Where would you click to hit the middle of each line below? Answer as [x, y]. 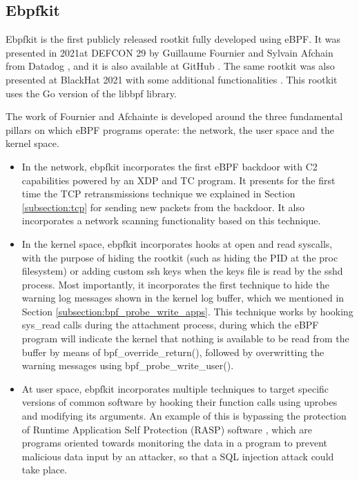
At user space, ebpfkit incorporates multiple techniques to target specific [175, 388]
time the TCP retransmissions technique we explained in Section [158, 194]
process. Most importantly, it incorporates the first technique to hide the [175, 284]
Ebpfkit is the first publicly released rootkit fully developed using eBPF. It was [173, 39]
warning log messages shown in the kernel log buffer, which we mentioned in [183, 298]
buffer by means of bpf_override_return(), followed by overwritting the [173, 352]
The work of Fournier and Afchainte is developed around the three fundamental [174, 116]
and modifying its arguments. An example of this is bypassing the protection [184, 416]
